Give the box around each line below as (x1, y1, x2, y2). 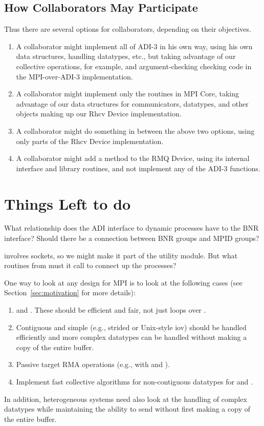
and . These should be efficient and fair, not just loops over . (16, 305, 206, 315)
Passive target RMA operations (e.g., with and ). (16, 359, 170, 370)
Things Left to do (4, 193, 131, 214)
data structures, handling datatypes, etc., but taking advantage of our (16, 51, 236, 62)
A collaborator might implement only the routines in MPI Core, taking (16, 88, 239, 99)
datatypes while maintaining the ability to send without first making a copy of (4, 403, 250, 414)
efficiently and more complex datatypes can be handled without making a (16, 332, 247, 342)
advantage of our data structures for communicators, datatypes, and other (16, 98, 249, 109)
